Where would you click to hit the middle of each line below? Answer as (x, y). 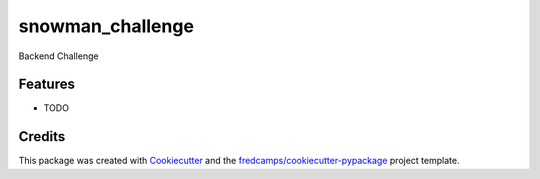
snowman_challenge (106, 26)
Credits (42, 136)
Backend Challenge (58, 56)
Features (46, 84)
